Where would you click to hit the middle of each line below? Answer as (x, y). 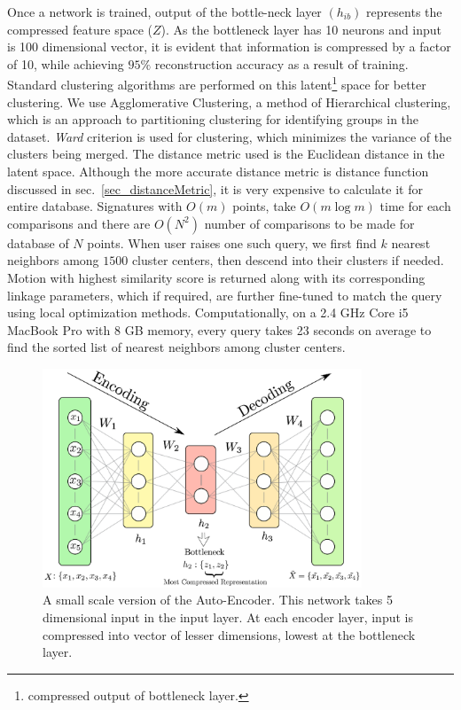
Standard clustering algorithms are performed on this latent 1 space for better (217, 83)
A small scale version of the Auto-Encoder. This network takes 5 (218, 600)
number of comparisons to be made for (309, 223)
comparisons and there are (79, 223)
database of (38, 242)
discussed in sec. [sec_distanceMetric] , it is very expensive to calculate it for (215, 188)
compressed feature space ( (80, 29)
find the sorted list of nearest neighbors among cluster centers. (176, 347)
